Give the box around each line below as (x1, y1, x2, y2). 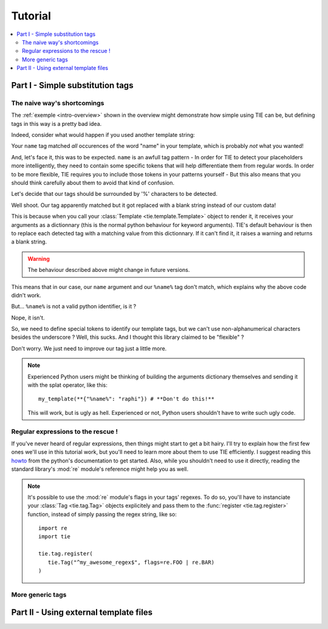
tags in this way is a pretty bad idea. (11, 120, 102, 127)
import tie (38, 533, 71, 540)
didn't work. (11, 291, 42, 299)
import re (38, 525, 67, 532)
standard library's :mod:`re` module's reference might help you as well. (11, 465, 189, 473)
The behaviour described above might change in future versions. (27, 266, 190, 274)
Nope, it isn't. (11, 314, 45, 321)
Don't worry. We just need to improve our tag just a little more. (11, 344, 167, 352)
